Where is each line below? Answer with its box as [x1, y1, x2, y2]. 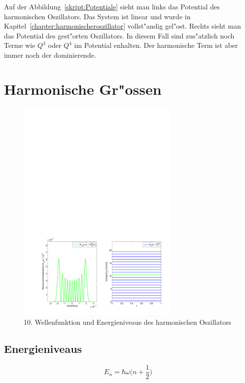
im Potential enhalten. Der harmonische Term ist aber [74, 40, 238, 50]
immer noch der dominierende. [4, 49, 96, 60]
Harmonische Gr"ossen [4, 78, 162, 99]
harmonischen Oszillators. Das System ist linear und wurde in [4, 11, 191, 21]
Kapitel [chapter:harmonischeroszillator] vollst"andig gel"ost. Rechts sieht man [4, 21, 241, 31]
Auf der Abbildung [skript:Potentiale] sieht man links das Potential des [4, 1, 220, 11]
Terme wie [4, 40, 35, 50]
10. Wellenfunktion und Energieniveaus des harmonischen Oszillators [24, 317, 232, 327]
